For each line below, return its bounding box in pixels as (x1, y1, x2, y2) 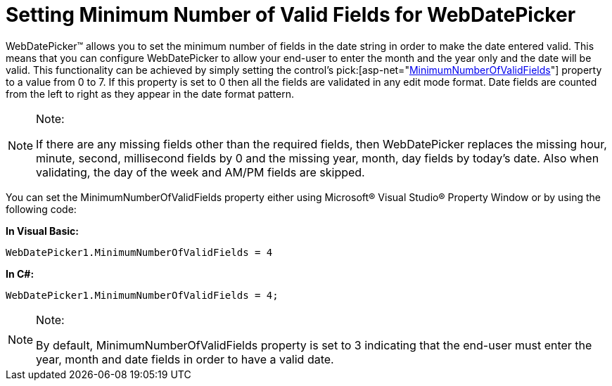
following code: (6, 202, 77, 215)
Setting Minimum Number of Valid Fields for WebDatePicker (6, 3, 576, 27)
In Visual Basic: (6, 224, 79, 237)
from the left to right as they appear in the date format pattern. (6, 87, 294, 100)
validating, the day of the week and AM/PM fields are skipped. (36, 165, 365, 179)
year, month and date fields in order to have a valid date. (36, 352, 334, 366)
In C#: (6, 267, 34, 280)
